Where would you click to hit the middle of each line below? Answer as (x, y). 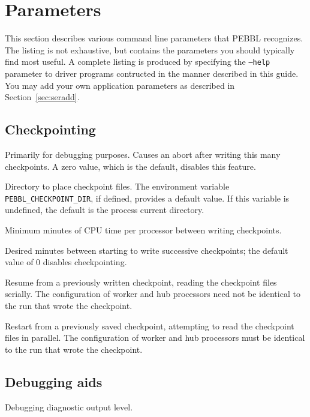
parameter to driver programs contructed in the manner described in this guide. (152, 73)
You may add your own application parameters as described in (120, 85)
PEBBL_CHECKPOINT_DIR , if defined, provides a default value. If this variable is (147, 198)
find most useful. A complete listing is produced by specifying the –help (138, 61)
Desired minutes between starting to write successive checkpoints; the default (147, 250)
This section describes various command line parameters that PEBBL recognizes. (154, 38)
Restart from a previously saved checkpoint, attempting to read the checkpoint (150, 325)
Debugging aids (54, 381)
